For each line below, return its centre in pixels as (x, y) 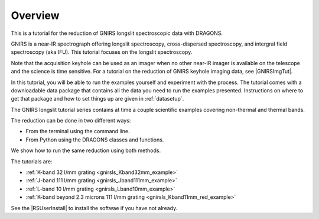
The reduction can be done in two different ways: (71, 121)
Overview (35, 15)
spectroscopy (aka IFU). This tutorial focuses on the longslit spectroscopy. (102, 52)
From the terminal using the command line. (78, 131)
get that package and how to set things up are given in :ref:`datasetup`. (97, 99)
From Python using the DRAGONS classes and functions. (95, 140)
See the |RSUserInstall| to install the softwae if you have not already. (94, 208)
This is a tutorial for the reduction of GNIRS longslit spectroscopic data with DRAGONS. (117, 33)
